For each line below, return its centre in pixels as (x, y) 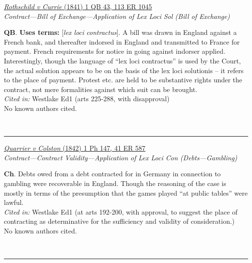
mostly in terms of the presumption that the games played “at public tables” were (126, 193)
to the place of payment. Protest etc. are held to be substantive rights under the (123, 80)
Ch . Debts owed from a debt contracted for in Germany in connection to (112, 174)
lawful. (14, 202)
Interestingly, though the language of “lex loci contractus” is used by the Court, (122, 60)
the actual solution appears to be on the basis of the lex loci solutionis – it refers (124, 70)
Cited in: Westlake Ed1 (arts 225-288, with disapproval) (87, 99)
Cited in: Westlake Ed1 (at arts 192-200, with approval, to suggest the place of (121, 211)
